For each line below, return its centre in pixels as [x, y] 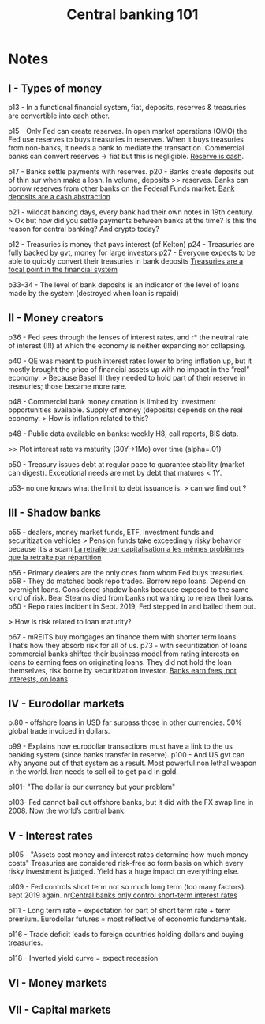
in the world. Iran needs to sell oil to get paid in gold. [93, 772]
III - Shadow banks [54, 513]
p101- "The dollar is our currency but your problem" [92, 787]
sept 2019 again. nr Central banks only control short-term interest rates [123, 895]
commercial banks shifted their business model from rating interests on [124, 654]
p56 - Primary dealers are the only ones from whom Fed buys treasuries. [127, 572]
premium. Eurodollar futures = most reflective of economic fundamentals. [127, 919]
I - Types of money [55, 88]
